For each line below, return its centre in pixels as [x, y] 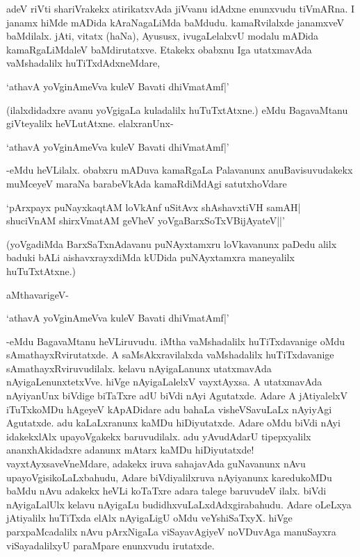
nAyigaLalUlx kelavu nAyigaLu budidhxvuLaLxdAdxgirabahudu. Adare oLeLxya [179, 504]
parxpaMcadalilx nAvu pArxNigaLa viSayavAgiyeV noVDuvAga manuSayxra [171, 531]
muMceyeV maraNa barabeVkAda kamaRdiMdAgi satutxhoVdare [147, 183]
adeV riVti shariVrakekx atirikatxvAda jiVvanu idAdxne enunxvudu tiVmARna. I [181, 8]
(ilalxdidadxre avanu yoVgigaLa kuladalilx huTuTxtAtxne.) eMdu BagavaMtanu [177, 109]
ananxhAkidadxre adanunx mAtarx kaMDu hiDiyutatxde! [130, 450]
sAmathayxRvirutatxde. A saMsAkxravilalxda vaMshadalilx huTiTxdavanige [170, 355]
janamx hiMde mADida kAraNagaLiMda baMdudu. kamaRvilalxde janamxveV [175, 22]
